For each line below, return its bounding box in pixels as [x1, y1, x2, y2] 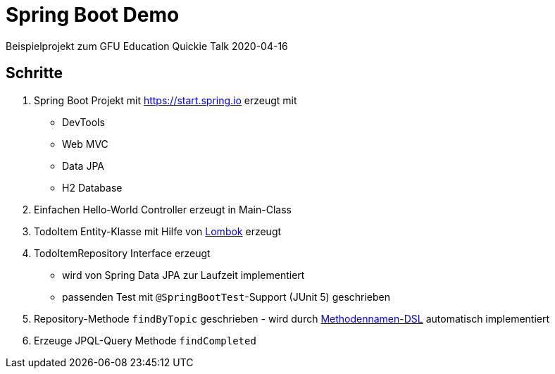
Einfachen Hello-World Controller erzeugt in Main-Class [34, 203, 292, 216]
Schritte [6, 64, 63, 82]
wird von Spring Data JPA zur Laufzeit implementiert [62, 268, 305, 281]
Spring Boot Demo [6, 3, 180, 27]
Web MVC [62, 137, 108, 150]
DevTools [62, 116, 105, 128]
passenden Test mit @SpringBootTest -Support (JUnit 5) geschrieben [62, 290, 391, 303]
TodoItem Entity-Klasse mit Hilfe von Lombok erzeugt [34, 225, 282, 237]
